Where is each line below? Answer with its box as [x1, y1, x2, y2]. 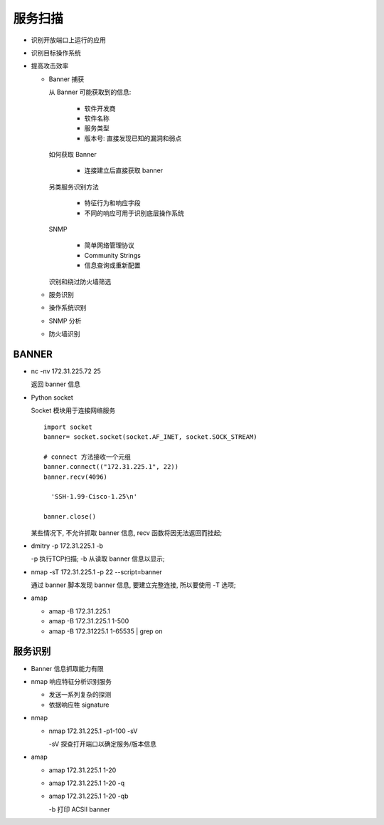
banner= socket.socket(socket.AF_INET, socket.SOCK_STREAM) [43, 433, 257, 441]
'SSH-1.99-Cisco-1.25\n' [50, 492, 138, 501]
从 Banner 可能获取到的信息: [48, 88, 132, 96]
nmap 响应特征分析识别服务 [31, 677, 112, 685]
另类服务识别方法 [48, 182, 99, 191]
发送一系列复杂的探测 [48, 690, 112, 699]
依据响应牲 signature [48, 700, 110, 709]
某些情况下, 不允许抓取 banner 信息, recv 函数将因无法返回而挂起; [31, 528, 223, 537]
